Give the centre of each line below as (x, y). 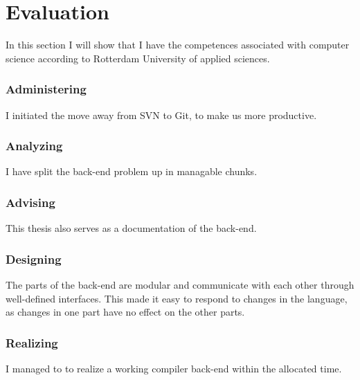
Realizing (32, 342)
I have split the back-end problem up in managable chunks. (132, 171)
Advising (30, 202)
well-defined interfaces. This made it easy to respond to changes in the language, (177, 298)
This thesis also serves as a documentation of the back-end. (131, 228)
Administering (46, 89)
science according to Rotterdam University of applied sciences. (138, 58)
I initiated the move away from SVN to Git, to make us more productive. (161, 115)
